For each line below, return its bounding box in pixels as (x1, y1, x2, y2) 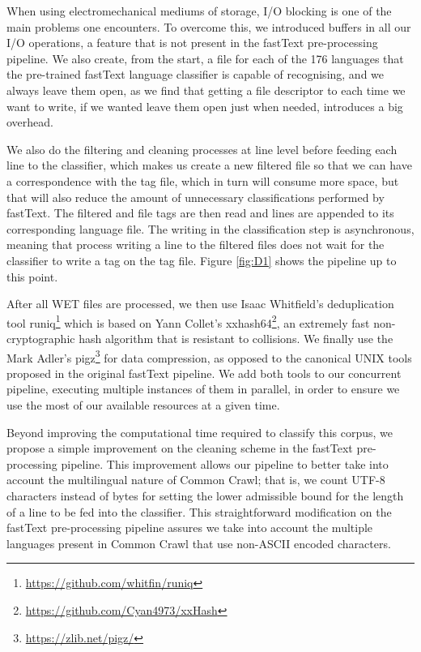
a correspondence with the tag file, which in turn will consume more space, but (6, 172, 399, 189)
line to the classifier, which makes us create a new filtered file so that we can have (6, 157, 412, 174)
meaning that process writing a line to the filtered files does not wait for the (6, 236, 385, 253)
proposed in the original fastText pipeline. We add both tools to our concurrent (6, 364, 402, 381)
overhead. (6, 114, 53, 131)
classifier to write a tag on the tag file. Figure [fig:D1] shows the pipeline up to (6, 251, 397, 268)
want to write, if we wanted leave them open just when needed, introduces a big (6, 97, 403, 114)
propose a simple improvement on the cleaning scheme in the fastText (6, 440, 353, 457)
